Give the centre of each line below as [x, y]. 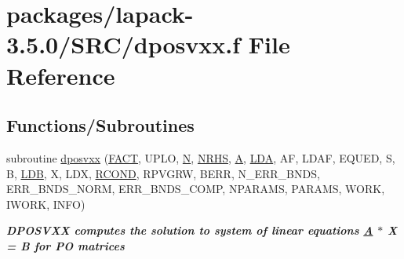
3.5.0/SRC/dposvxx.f [124, 44]
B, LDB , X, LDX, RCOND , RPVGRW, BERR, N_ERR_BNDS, [163, 173]
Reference [61, 75]
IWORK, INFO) [46, 204]
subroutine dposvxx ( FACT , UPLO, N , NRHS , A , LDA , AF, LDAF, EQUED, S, [201, 157]
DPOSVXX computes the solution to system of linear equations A [190, 230]
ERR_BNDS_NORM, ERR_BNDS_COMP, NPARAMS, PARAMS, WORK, [196, 189]
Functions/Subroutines [100, 125]
